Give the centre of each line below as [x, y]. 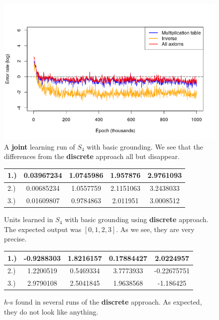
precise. [15, 239]
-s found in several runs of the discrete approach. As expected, [105, 302]
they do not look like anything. [51, 311]
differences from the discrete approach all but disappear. [92, 156]
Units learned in [29, 219]
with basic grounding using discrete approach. [137, 219]
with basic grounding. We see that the [145, 146]
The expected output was [43, 229]
